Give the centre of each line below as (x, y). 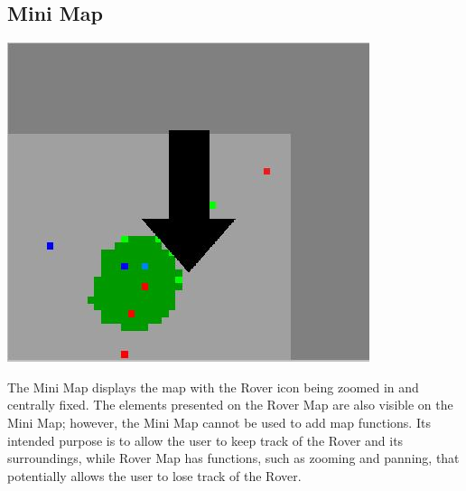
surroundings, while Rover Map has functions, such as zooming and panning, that (233, 458)
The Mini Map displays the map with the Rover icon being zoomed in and (213, 387)
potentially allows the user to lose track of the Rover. (154, 475)
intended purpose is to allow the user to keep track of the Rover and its (205, 440)
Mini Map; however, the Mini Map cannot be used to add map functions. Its (219, 422)
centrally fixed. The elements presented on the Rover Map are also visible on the (230, 405)
